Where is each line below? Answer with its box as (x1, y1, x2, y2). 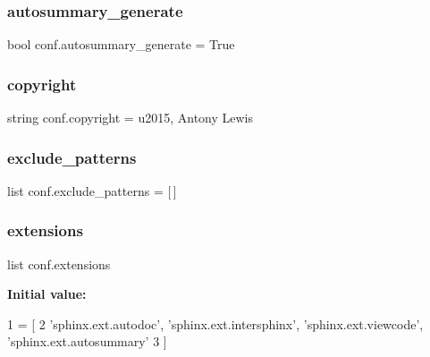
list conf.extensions (7, 254, 111, 273)
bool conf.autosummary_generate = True (7, 35, 235, 54)
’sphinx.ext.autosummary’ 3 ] (7, 332, 167, 351)
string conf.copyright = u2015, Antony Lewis (7, 108, 254, 127)
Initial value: (7, 285, 87, 303)
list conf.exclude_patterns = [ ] (7, 181, 177, 200)
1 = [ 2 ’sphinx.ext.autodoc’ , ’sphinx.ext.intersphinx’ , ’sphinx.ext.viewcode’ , (7, 314, 424, 333)
